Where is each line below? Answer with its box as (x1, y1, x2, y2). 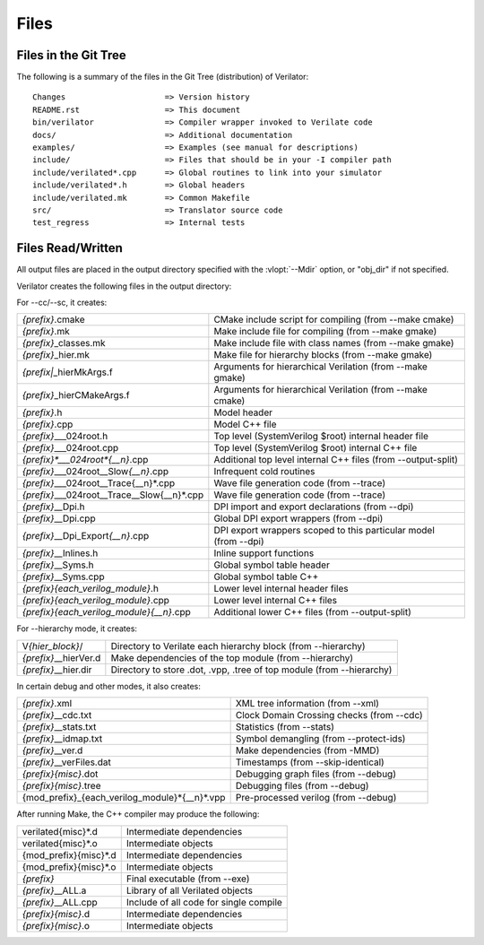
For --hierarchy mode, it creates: (16, 623, 138, 634)
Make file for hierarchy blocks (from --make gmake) (213, 349, 433, 361)
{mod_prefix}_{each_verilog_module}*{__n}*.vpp (22, 792, 226, 804)
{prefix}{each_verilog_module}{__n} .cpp (22, 606, 192, 619)
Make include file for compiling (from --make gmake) (213, 325, 437, 338)
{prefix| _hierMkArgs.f (22, 366, 113, 378)
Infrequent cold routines (213, 465, 315, 478)
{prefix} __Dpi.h (22, 500, 85, 513)
